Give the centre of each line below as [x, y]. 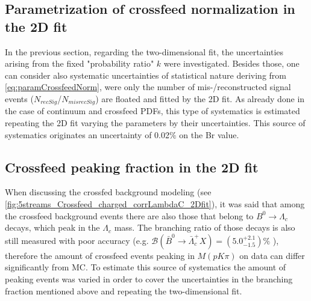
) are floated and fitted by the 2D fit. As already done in [200, 98]
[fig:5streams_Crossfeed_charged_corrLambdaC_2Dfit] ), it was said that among [155, 204]
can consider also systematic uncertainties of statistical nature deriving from [146, 75]
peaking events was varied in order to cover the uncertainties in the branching [149, 278]
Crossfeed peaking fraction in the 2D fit [132, 167]
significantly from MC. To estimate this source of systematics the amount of [146, 267]
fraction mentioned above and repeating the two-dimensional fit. [124, 290]
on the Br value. [209, 134]
